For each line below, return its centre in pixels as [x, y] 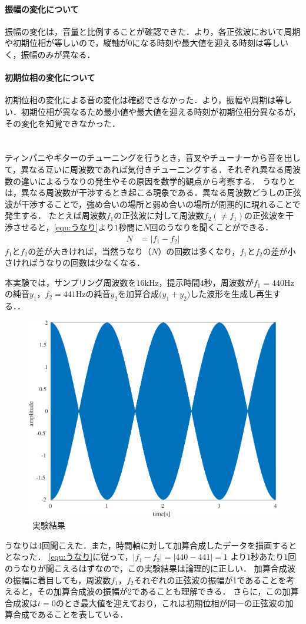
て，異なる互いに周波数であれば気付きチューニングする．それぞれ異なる [144, 169]
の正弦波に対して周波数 [159, 215]
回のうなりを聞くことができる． [212, 227]
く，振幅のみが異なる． [50, 54]
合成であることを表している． [70, 614]
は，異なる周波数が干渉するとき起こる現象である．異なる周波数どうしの [145, 192]
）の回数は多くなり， [199, 251]
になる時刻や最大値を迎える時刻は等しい [210, 43]
